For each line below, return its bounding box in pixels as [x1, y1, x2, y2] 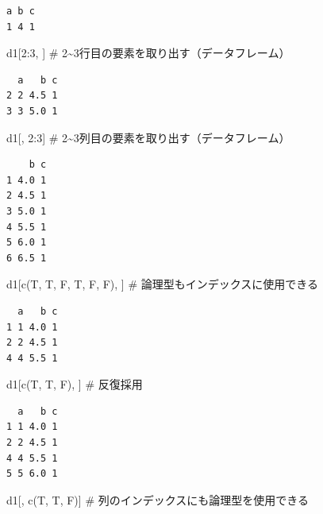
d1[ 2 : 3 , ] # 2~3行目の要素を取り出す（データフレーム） [6, 44, 290, 61]
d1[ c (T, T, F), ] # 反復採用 [6, 376, 143, 392]
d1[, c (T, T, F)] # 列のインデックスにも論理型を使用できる [6, 491, 309, 508]
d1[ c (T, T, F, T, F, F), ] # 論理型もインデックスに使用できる [6, 276, 319, 292]
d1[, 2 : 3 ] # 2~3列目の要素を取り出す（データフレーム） [6, 129, 290, 145]
